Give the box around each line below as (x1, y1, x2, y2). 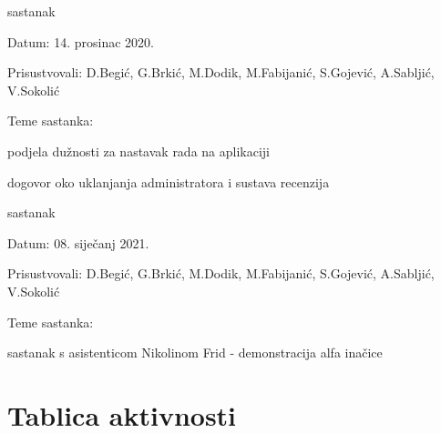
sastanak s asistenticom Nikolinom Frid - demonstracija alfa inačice (7, 343, 383, 362)
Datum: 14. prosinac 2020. (7, 32, 154, 51)
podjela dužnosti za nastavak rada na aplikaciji (7, 141, 271, 160)
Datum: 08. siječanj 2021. (7, 233, 149, 252)
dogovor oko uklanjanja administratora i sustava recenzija (7, 172, 330, 191)
